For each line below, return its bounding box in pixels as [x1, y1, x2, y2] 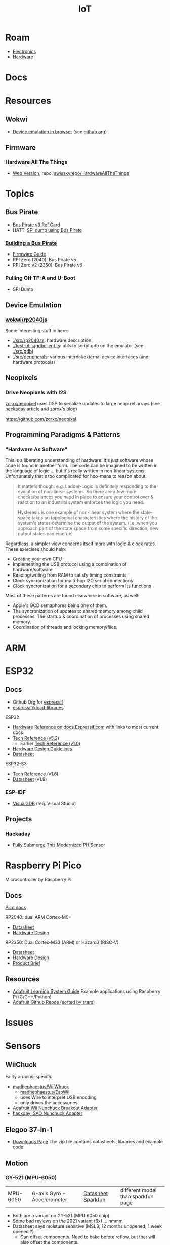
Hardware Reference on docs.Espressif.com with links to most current [12, 724, 159, 730]
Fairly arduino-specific [5, 1074, 53, 1080]
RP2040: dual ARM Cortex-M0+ [5, 914, 72, 920]
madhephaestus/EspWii [20, 1089, 70, 1095]
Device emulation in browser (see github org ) [12, 129, 107, 135]
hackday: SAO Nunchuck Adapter [12, 1110, 82, 1116]
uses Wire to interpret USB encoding [20, 1094, 97, 1100]
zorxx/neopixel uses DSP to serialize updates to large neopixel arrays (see [5, 400, 160, 406]
